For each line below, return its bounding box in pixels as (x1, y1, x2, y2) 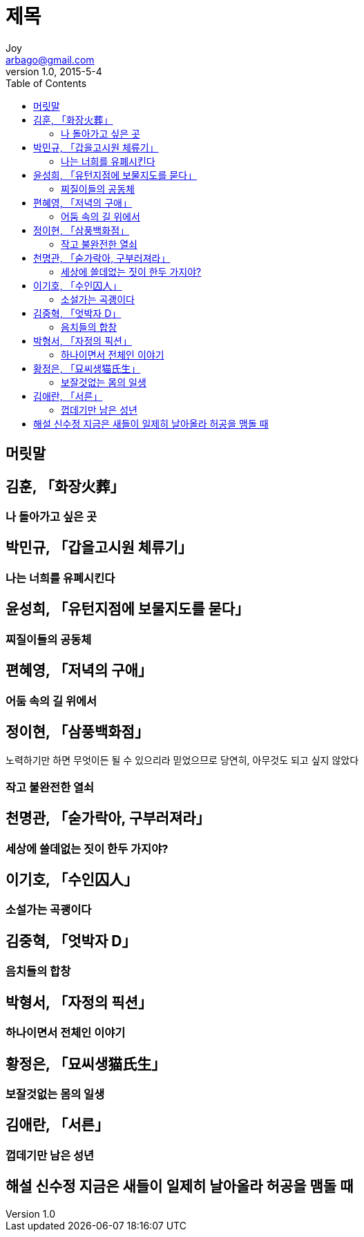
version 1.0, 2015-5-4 (6, 65, 102, 77)
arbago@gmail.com (6, 53, 95, 66)
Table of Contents (6, 77, 87, 89)
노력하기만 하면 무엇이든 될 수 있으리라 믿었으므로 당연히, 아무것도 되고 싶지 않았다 (6, 754, 359, 767)
